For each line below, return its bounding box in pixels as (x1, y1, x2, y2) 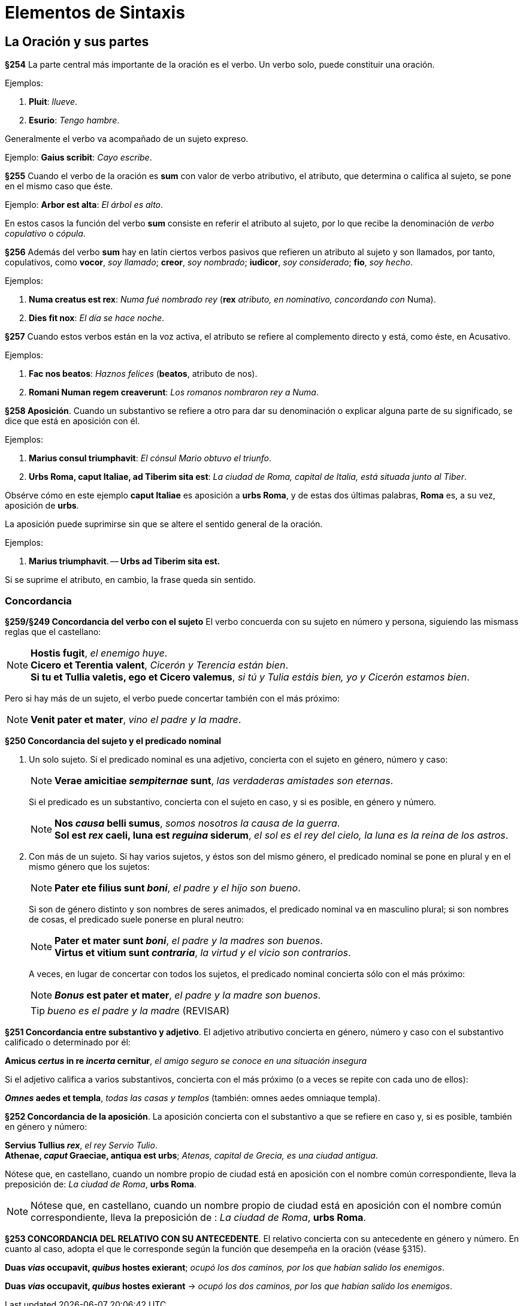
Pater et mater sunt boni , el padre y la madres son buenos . (55, 934, 323, 947)
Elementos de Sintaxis (5, 2, 185, 23)
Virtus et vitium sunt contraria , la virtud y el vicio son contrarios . (55, 946, 351, 959)
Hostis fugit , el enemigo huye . (31, 646, 168, 659)
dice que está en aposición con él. (5, 416, 140, 427)
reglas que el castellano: (5, 626, 101, 637)
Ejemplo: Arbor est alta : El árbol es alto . (5, 199, 164, 210)
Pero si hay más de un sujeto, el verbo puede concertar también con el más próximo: (5, 693, 340, 703)
